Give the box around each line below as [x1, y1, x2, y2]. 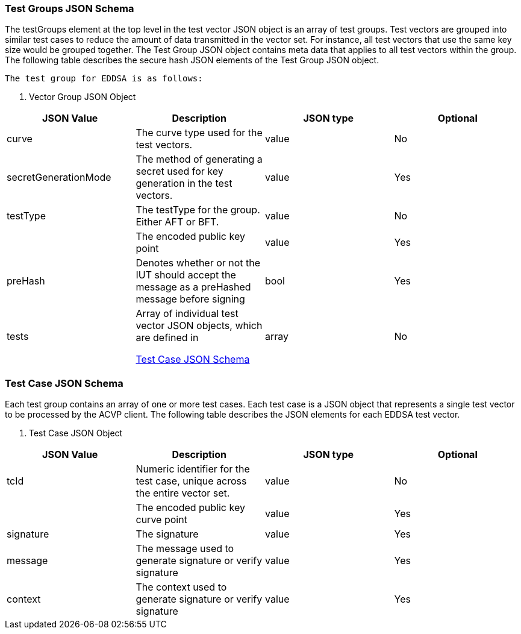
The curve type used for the [136, 127, 263, 139]
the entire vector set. [136, 487, 230, 500]
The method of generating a [136, 153, 263, 166]
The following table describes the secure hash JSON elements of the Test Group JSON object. [5, 55, 379, 66]
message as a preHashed [136, 281, 251, 293]
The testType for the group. [136, 204, 260, 216]
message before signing [136, 293, 245, 306]
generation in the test [136, 177, 232, 190]
